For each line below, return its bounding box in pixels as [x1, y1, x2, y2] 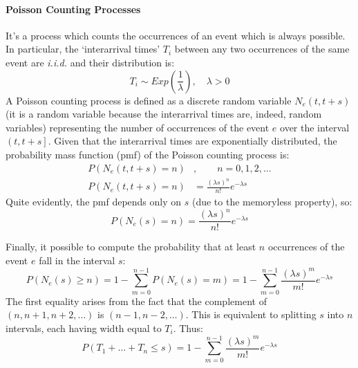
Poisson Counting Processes [6, 1, 141, 16]
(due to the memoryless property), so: [191, 194, 352, 209]
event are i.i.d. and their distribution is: [6, 55, 175, 69]
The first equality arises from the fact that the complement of [6, 293, 267, 308]
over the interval [280, 120, 350, 134]
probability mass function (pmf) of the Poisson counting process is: [6, 147, 290, 161]
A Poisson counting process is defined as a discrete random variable [6, 93, 292, 107]
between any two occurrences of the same [174, 42, 350, 56]
